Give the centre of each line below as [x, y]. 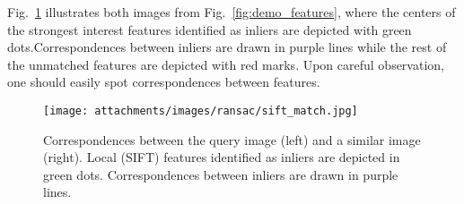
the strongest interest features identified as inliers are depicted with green [210, 29]
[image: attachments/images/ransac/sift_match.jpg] [201, 110]
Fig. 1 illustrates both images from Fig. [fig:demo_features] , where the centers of [232, 12]
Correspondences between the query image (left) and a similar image [232, 139]
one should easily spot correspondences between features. [164, 82]
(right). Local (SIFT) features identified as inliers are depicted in [222, 157]
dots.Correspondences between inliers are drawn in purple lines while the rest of [227, 47]
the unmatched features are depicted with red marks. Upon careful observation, [226, 64]
